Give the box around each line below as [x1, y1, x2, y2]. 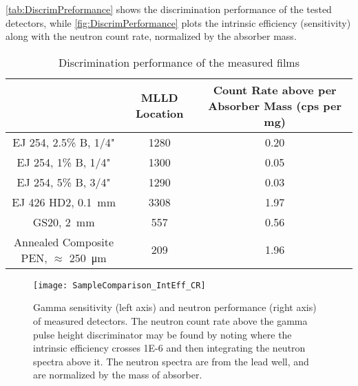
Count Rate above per [213, 81, 337, 98]
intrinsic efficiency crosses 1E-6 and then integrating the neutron [33, 341, 306, 355]
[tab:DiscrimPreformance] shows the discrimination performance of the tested [6, 2, 332, 16]
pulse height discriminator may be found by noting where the [33, 327, 292, 341]
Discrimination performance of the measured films [58, 54, 299, 70]
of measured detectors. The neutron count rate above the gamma [33, 314, 308, 328]
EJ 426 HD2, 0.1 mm [12, 193, 116, 210]
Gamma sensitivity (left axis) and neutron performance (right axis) [33, 300, 317, 314]
